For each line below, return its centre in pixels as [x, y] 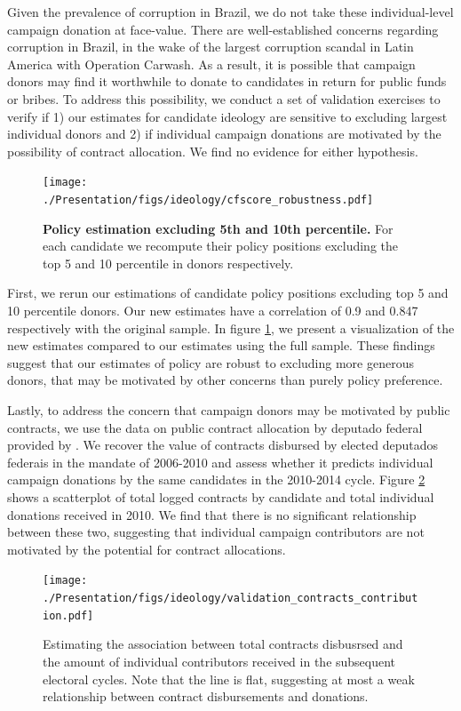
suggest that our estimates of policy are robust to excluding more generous [211, 362]
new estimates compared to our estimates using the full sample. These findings [221, 345]
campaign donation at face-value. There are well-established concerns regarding [223, 29]
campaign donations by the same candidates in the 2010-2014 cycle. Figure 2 [216, 479]
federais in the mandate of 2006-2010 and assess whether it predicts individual [220, 462]
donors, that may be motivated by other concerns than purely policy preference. [225, 380]
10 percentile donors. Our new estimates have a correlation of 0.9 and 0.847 [213, 311]
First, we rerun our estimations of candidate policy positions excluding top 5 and [228, 293]
